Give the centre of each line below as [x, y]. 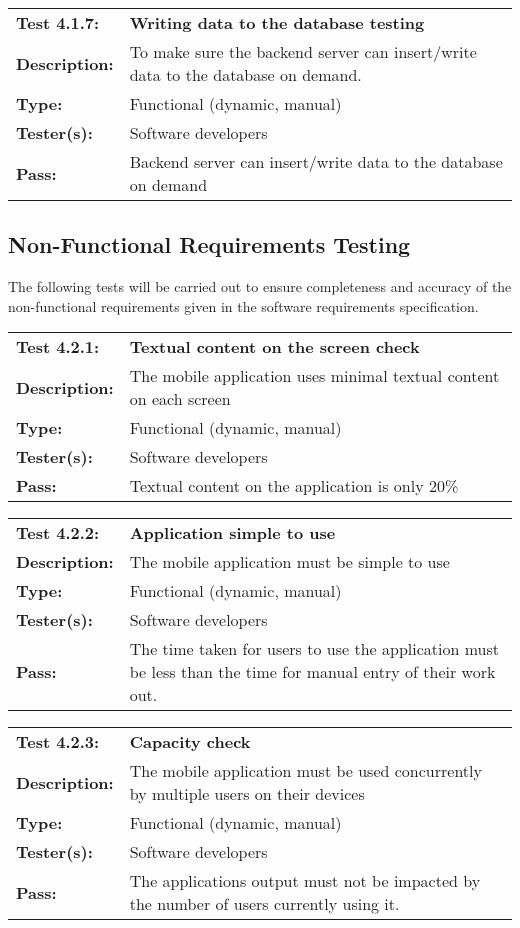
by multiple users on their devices [247, 794]
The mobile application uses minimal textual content [314, 376]
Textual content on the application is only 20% [294, 486]
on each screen [180, 399]
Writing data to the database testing [277, 22]
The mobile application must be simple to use [289, 562]
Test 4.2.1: [58, 347]
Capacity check [190, 742]
